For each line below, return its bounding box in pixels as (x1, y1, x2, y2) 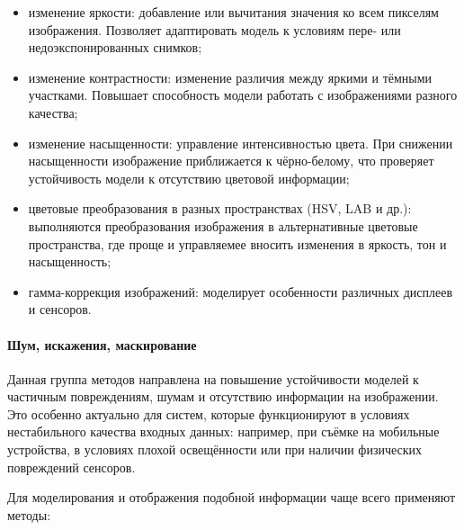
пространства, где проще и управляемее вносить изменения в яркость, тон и (28, 234, 447, 253)
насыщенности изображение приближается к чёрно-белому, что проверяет (28, 151, 434, 170)
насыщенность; (28, 252, 112, 271)
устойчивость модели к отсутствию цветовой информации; (28, 168, 350, 187)
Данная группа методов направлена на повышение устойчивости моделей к (7, 369, 419, 388)
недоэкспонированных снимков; (28, 38, 202, 57)
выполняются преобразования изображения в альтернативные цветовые (28, 216, 418, 235)
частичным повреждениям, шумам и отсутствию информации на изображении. (7, 387, 439, 406)
